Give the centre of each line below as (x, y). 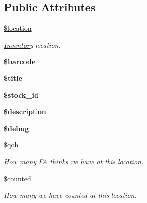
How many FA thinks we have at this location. (74, 161)
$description (25, 111)
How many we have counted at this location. (70, 195)
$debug (17, 128)
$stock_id (21, 95)
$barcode (20, 61)
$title (13, 78)
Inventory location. (32, 44)
